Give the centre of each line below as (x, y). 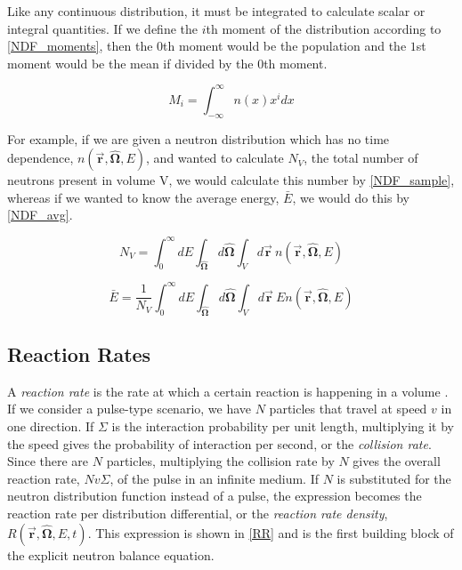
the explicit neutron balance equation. (111, 554)
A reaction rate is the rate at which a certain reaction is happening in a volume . (228, 391)
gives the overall (397, 461)
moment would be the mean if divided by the (130, 63)
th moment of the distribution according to (324, 28)
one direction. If (51, 426)
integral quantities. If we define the (103, 28)
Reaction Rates (79, 354)
